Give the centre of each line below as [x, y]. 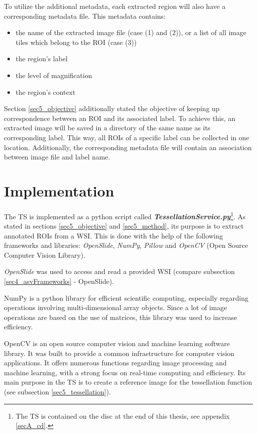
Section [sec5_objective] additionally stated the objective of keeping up [112, 108]
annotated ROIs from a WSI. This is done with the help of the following [114, 235]
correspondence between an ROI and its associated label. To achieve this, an [120, 118]
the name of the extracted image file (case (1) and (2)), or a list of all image [131, 32]
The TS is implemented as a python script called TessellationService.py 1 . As [125, 215]
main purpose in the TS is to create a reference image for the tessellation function [128, 382]
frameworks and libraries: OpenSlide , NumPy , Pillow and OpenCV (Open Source [126, 245]
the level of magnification [54, 75]
